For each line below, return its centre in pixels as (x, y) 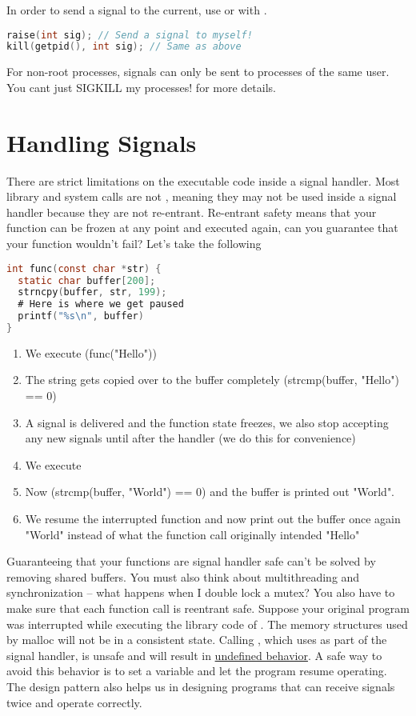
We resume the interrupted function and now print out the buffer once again (213, 519)
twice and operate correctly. (74, 702)
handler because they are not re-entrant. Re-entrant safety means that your (192, 212)
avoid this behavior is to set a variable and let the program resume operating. (197, 671)
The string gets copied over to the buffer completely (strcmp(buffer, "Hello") (212, 380)
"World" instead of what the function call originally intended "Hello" (192, 534)
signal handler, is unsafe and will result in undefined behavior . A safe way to (194, 655)
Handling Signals (102, 142)
